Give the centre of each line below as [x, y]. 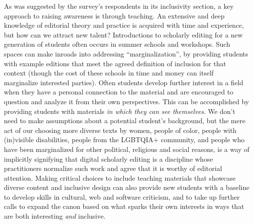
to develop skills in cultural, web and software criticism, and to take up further [122, 196]
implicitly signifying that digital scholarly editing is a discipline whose [108, 159]
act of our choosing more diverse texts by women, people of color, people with [120, 130]
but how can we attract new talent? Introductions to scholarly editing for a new [123, 34]
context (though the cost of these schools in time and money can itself [109, 73]
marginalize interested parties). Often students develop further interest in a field [124, 82]
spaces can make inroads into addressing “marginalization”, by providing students [126, 53]
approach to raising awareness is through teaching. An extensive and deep [114, 15]
